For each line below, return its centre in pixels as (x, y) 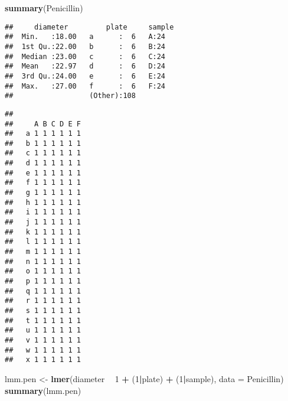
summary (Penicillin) (44, 8)
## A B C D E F (43, 124)
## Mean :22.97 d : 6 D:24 (85, 66)
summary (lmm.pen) (43, 390)
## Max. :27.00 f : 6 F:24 (85, 86)
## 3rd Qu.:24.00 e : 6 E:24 (85, 76)
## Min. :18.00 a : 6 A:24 (85, 37)
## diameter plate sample (89, 27)
